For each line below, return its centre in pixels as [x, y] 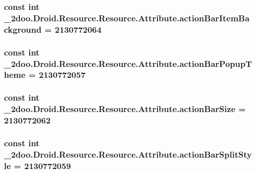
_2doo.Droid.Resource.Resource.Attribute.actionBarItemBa [127, 18]
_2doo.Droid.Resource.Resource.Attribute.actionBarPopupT [128, 63]
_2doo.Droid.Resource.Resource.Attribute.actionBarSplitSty [128, 154]
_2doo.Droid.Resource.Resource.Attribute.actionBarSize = [125, 109]
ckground [23, 29]
